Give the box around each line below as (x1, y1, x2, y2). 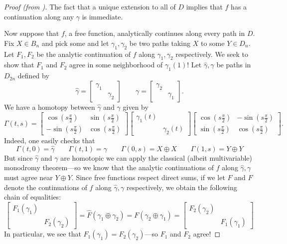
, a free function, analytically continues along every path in (64, 28, 245, 38)
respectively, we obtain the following (126, 182, 237, 192)
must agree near (4, 172, 53, 183)
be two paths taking (129, 37, 191, 48)
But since (4, 152, 33, 163)
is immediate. (82, 11, 123, 21)
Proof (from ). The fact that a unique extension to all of (4, 1, 176, 11)
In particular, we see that (4, 229, 81, 239)
